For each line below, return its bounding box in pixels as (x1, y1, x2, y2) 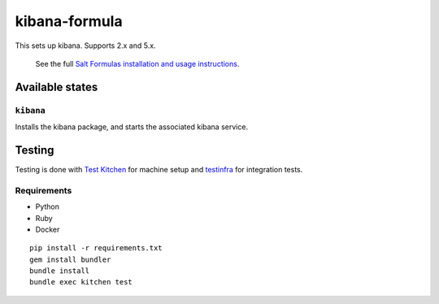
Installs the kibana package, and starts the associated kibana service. (15, 122, 248, 132)
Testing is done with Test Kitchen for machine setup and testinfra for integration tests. (15, 165, 303, 174)
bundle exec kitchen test (29, 277, 133, 287)
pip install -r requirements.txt (29, 244, 163, 253)
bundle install (29, 267, 90, 276)
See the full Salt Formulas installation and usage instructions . (35, 59, 240, 68)
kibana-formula (15, 12, 123, 30)
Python (35, 202, 60, 211)
